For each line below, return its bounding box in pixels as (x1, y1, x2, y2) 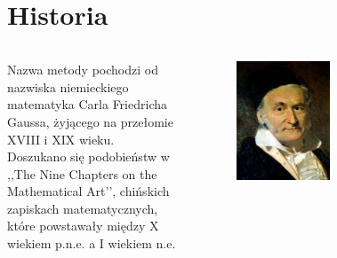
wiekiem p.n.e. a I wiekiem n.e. (7, 234, 176, 253)
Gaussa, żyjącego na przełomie (7, 112, 173, 130)
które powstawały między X (7, 216, 159, 235)
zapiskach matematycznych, (7, 199, 158, 217)
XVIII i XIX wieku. (7, 129, 115, 148)
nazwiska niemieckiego (7, 77, 129, 96)
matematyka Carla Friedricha (7, 95, 167, 113)
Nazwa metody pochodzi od (7, 60, 158, 79)
